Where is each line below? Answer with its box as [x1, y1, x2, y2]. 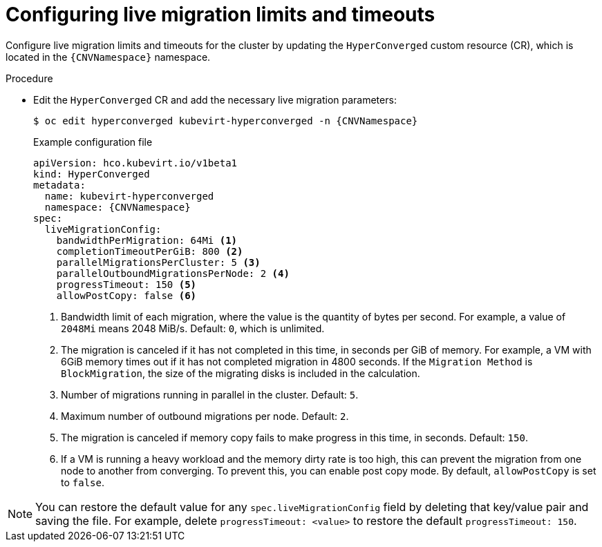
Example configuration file [33, 135, 153, 148]
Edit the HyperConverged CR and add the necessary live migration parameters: [33, 93, 397, 106]
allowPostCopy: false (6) [56, 289, 197, 301]
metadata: [33, 179, 86, 191]
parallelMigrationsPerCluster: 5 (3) [56, 256, 261, 268]
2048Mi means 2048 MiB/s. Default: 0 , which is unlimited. [61, 322, 325, 334]
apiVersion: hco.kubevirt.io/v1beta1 [33, 157, 238, 169]
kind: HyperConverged [33, 168, 150, 180]
